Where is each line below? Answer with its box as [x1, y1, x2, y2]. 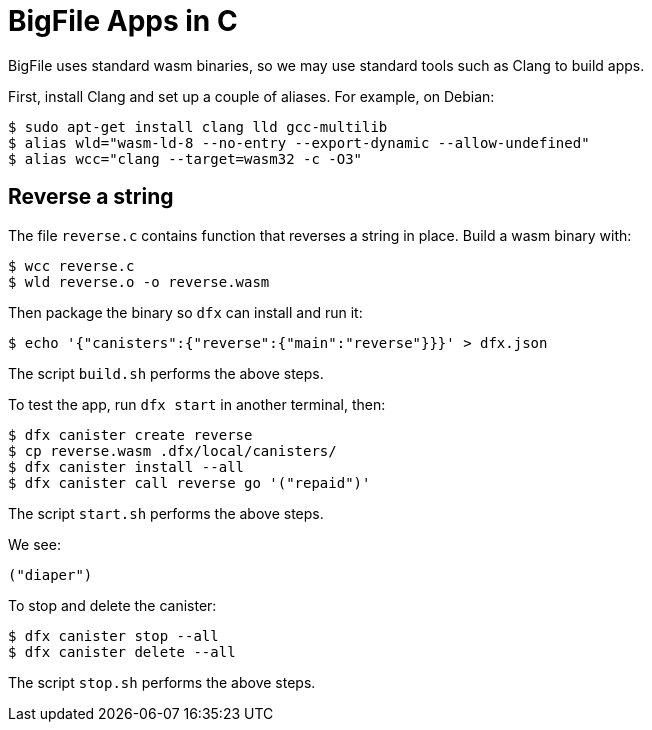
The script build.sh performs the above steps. [8, 364, 324, 382]
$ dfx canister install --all [8, 458, 245, 475]
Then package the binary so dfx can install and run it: [8, 303, 363, 321]
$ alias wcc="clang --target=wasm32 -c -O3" [8, 150, 363, 167]
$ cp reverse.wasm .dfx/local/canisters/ [8, 442, 337, 459]
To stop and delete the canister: [8, 596, 217, 614]
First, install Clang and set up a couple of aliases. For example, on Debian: [8, 87, 495, 105]
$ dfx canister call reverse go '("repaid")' [8, 474, 371, 491]
